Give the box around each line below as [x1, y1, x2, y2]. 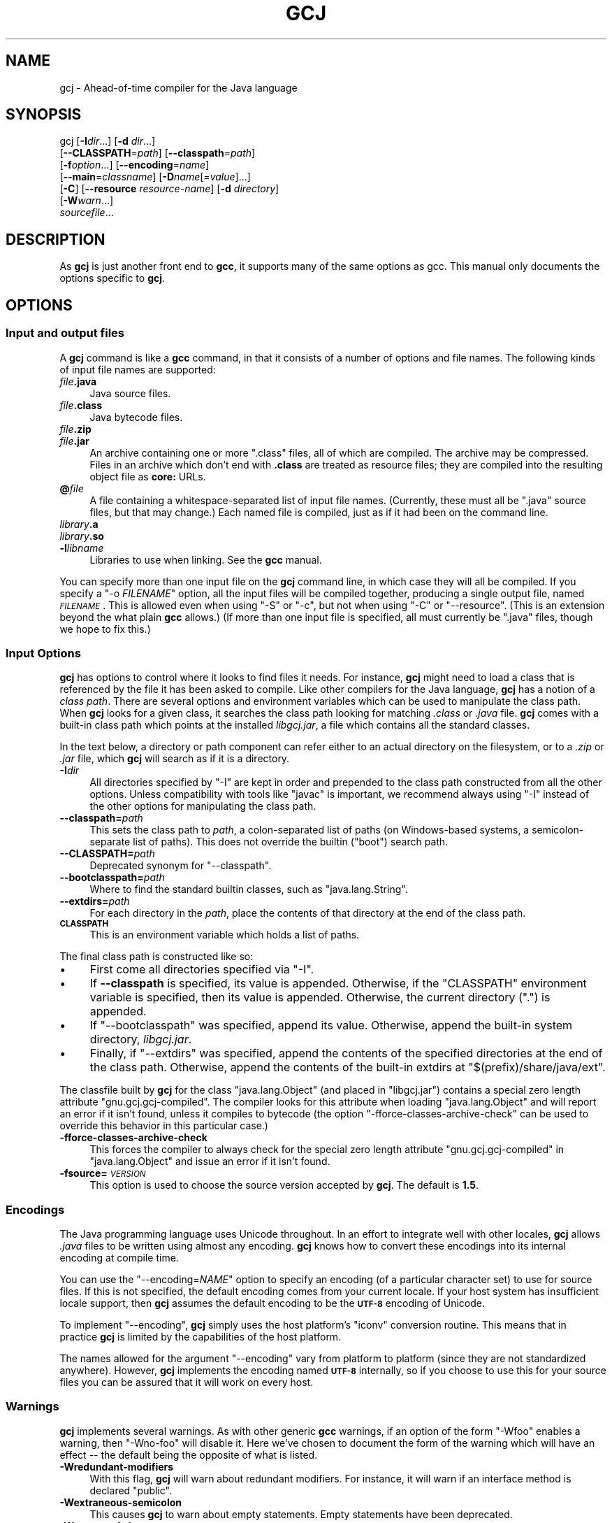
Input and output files [6, 326, 125, 341]
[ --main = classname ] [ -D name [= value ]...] [59, 171, 251, 183]
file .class [59, 399, 102, 411]
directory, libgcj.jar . [89, 1032, 192, 1047]
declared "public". [89, 1484, 173, 1496]
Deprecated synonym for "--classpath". [89, 859, 272, 872]
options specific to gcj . [59, 272, 166, 285]
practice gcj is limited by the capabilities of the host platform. [59, 1331, 342, 1343]
